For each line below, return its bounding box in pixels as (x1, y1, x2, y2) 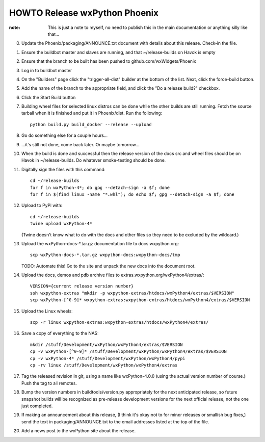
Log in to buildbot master (21, 67, 72, 73)
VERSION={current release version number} (30, 284, 134, 289)
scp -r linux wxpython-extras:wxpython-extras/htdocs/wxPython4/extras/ (30, 319, 209, 325)
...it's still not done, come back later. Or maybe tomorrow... (21, 141, 140, 147)
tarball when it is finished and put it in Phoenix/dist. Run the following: (21, 110, 162, 116)
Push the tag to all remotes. (21, 380, 77, 386)
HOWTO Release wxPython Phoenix (9, 7, 159, 18)
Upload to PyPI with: (21, 203, 63, 208)
